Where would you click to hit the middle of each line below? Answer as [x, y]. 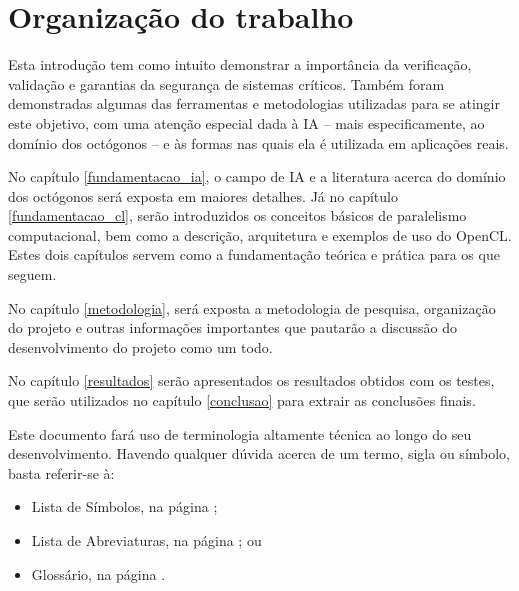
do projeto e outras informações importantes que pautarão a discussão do [233, 327]
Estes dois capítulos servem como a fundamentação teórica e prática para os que [254, 254]
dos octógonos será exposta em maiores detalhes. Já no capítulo [203, 195]
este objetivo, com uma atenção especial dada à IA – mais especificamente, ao [246, 122]
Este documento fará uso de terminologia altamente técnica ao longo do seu [240, 433]
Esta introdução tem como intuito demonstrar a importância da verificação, [240, 64]
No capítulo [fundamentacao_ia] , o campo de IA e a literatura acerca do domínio [257, 176]
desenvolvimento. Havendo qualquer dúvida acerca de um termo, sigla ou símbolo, [259, 453]
